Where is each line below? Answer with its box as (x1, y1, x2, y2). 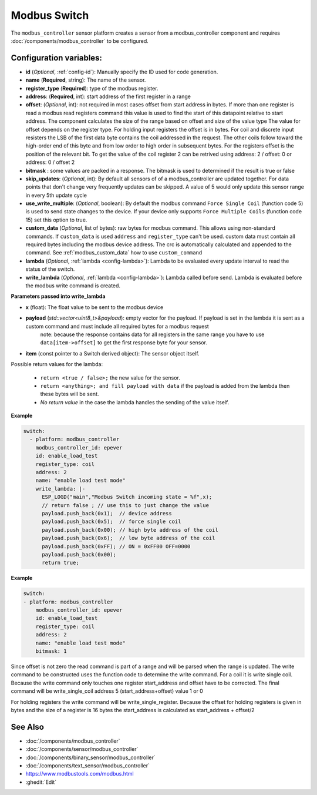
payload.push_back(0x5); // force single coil (42, 518, 181, 525)
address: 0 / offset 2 (25, 159, 75, 166)
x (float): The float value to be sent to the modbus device (25, 303, 164, 311)
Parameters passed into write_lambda (11, 293, 106, 300)
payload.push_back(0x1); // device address (42, 510, 173, 516)
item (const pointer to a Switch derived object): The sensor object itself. (25, 350, 200, 357)
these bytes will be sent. (40, 391, 99, 398)
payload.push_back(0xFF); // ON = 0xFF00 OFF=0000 (42, 543, 191, 549)
